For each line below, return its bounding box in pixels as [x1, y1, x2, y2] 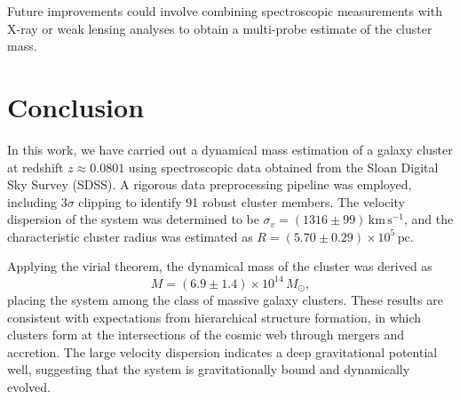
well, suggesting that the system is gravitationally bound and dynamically [7, 360, 410, 379]
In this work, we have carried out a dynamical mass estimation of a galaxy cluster [7, 140, 453, 158]
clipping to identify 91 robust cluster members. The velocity [78, 192, 405, 211]
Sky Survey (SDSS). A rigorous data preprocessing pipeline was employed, [7, 175, 412, 194]
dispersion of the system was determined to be [7, 210, 259, 228]
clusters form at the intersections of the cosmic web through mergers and [7, 325, 405, 344]
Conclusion [7, 88, 145, 124]
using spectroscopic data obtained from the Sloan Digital [128, 157, 439, 176]
